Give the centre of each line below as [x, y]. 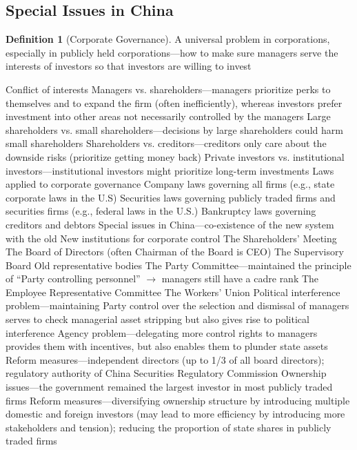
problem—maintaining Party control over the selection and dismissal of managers [177, 305]
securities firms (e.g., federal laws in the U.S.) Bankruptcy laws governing [161, 211]
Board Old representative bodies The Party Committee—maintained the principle [178, 265]
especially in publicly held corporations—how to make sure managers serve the [172, 52]
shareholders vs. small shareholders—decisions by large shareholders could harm [174, 129]
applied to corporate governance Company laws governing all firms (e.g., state [170, 184]
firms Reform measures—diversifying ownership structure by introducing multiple [178, 400]
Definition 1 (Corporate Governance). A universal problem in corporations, [168, 39]
